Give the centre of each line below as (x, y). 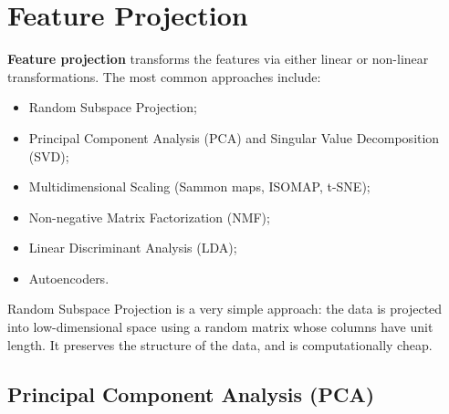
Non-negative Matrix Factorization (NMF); (149, 217)
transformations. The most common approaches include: (164, 76)
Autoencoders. (69, 278)
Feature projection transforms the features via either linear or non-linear (218, 59)
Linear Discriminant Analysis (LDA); (133, 248)
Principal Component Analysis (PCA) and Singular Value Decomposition (234, 137)
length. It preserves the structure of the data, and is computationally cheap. (220, 344)
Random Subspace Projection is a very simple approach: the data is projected (225, 309)
